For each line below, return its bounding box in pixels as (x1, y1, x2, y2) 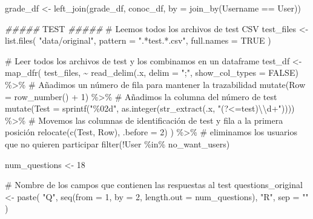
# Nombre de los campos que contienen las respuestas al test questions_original (5, 178, 303, 191)
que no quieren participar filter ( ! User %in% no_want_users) (5, 137, 230, 150)
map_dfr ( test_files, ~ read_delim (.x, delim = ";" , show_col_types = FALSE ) (5, 66, 298, 79)
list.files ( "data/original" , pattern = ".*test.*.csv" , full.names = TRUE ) (5, 34, 271, 47)
